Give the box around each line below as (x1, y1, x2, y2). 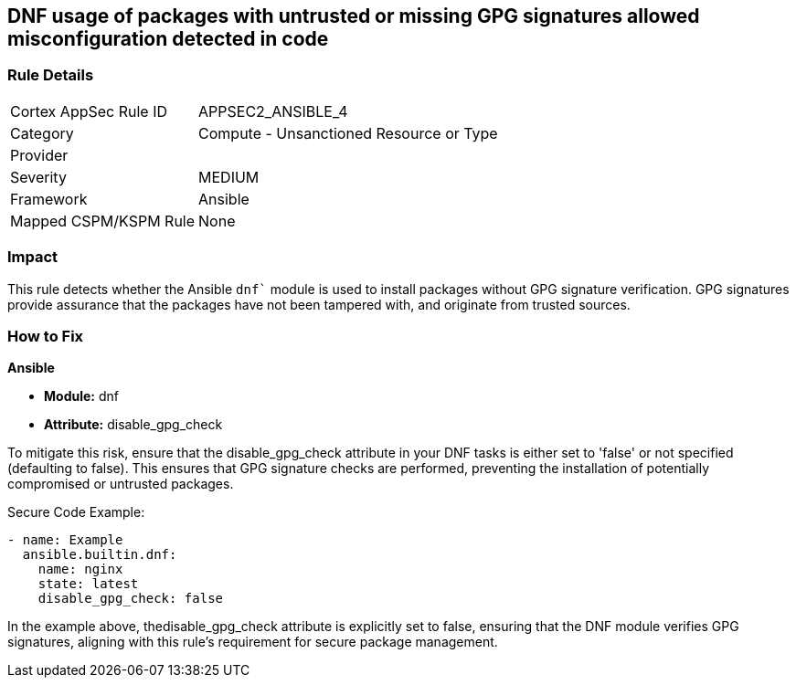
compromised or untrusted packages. (7, 476, 234, 492)
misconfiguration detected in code (7, 27, 329, 50)
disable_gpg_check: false (37, 591, 224, 606)
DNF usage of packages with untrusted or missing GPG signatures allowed (7, 5, 700, 27)
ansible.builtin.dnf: (22, 547, 177, 563)
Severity (10, 167, 67, 186)
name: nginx (37, 562, 123, 577)
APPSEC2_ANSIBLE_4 (198, 101, 348, 121)
